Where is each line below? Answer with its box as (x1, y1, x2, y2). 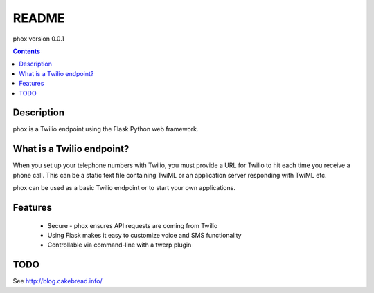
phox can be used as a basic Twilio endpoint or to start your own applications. (12, 184, 235, 192)
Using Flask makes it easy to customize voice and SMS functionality (47, 231, 242, 239)
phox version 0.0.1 (12, 35, 65, 43)
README (12, 10, 65, 26)
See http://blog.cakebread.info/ (12, 277, 103, 285)
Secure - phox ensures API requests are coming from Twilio (47, 221, 218, 229)
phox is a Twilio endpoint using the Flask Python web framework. (12, 125, 199, 133)
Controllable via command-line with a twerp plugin (47, 240, 192, 249)
